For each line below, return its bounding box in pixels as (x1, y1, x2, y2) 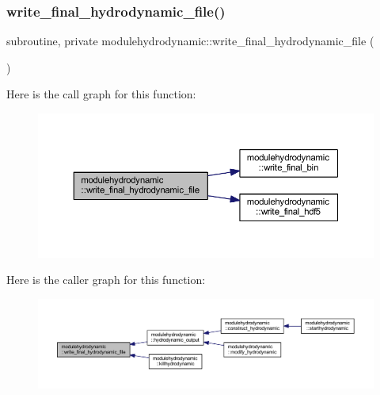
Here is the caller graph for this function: (6, 271, 206, 288)
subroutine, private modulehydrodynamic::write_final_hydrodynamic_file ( (6, 33, 374, 49)
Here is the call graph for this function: (6, 86, 196, 102)
